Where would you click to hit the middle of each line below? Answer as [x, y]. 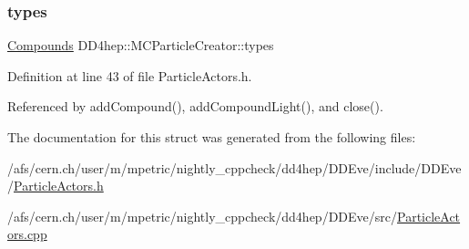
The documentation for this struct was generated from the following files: [212, 137]
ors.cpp [27, 234]
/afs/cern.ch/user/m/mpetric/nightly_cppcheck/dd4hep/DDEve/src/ [202, 216]
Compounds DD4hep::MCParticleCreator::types [141, 45]
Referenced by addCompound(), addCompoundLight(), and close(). [195, 106]
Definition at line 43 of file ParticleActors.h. [130, 75]
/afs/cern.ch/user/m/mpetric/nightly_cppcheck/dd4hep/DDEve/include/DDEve [234, 167]
